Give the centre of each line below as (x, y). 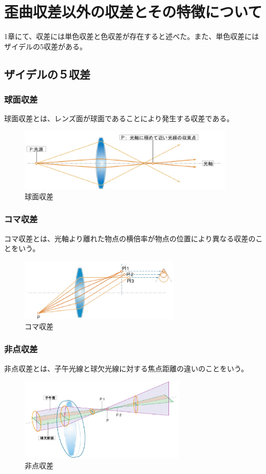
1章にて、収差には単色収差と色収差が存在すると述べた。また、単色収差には (132, 36)
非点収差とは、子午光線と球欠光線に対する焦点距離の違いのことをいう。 (126, 368)
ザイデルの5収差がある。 (45, 46)
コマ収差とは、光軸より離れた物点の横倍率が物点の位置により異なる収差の (130, 238)
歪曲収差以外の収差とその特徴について (133, 12)
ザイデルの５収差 (47, 74)
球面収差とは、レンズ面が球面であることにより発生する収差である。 (119, 118)
